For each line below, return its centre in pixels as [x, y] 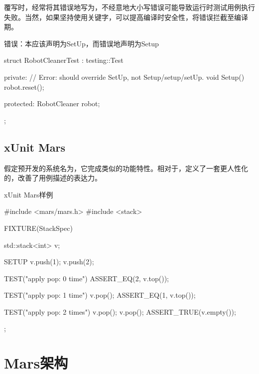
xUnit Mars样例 [29, 194]
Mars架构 [36, 363]
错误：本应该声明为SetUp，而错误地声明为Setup [81, 43]
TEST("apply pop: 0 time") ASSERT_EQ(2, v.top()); [86, 278]
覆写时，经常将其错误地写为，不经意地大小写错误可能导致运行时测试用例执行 [129, 7]
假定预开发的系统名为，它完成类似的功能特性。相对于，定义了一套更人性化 [126, 168]
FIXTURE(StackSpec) [38, 228]
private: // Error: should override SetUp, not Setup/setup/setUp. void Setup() [124, 77]
